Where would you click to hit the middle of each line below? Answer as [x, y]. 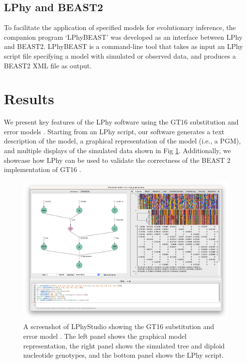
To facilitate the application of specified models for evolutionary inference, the [120, 27]
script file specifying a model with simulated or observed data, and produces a [120, 55]
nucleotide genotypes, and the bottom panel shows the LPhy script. [123, 355]
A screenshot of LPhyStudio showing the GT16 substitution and [119, 326]
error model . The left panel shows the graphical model [105, 336]
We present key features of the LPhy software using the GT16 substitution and [121, 122]
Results [29, 99]
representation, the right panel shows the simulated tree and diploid [124, 345]
